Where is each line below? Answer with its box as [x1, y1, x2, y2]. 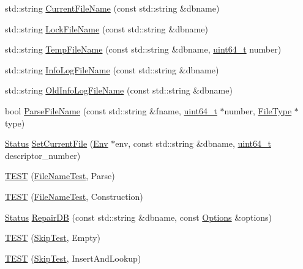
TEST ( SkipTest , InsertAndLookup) [5, 251, 141, 264]
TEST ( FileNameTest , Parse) [5, 169, 115, 182]
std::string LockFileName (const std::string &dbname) [5, 22, 208, 35]
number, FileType [224, 104, 292, 117]
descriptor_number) [5, 149, 81, 161]
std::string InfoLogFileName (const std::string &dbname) [5, 63, 219, 76]
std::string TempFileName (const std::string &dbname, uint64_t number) [5, 43, 282, 56]
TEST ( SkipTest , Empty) [5, 231, 101, 244]
